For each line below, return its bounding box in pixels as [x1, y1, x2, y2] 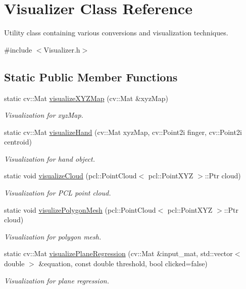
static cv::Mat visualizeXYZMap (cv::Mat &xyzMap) [4, 92, 168, 103]
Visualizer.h [43, 44, 80, 55]
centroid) [4, 136, 32, 147]
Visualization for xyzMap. [4, 110, 83, 120]
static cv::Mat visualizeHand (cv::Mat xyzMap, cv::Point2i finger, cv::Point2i [4, 126, 242, 137]
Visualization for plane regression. [4, 275, 109, 285]
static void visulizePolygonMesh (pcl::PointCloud [4, 204, 156, 215]
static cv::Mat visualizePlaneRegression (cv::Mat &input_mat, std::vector [4, 248, 233, 259]
